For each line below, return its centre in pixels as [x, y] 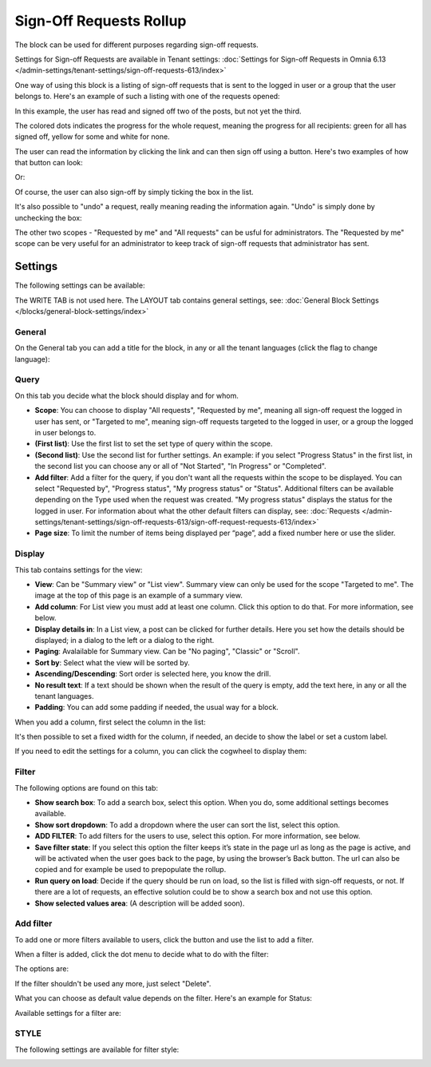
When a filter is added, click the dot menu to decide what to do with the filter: [142, 954]
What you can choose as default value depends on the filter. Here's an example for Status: [164, 998]
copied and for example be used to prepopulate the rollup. [130, 870]
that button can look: [49, 163]
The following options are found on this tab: [87, 787]
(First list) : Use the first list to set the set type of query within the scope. [154, 444]
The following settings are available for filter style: [97, 1049]
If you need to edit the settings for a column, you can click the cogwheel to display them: [161, 752]
